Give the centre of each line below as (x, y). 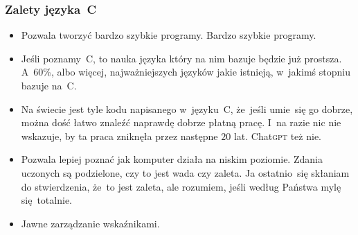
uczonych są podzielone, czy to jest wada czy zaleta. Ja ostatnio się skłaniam (185, 172)
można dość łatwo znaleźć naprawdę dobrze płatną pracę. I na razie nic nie (181, 122)
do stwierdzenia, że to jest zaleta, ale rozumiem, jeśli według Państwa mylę (181, 186)
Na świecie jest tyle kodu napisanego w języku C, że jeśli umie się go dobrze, (187, 108)
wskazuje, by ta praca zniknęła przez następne (119, 136)
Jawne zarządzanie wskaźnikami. (90, 223)
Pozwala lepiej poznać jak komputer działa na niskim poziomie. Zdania (172, 159)
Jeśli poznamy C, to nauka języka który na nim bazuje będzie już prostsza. (181, 58)
